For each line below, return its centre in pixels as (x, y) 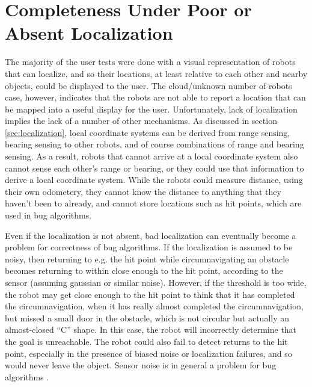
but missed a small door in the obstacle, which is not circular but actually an (147, 317)
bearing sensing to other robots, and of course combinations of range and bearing (154, 144)
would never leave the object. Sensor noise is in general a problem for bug (141, 365)
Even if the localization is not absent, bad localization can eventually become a (151, 235)
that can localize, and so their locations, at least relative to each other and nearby (156, 73)
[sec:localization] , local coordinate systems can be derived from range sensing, (148, 132)
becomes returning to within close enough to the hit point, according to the (144, 271)
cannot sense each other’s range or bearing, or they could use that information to (154, 168)
